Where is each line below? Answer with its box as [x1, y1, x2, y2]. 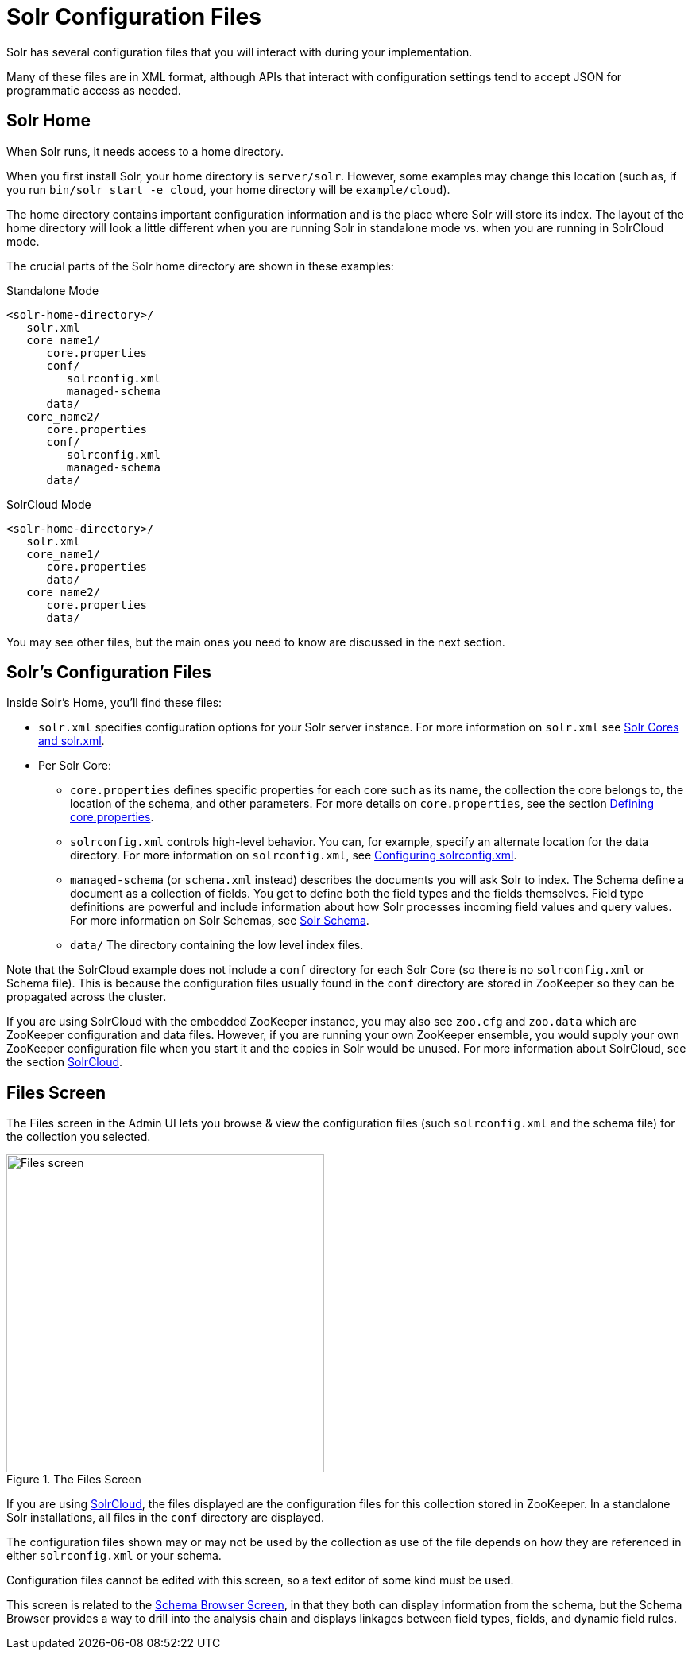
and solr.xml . [38, 734, 105, 748]
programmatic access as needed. [6, 83, 181, 97]
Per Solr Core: [38, 758, 112, 773]
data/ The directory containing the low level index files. [70, 938, 364, 952]
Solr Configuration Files [6, 3, 261, 30]
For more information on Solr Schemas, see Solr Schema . [70, 913, 369, 928]
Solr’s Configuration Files [6, 662, 211, 683]
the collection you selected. [6, 1130, 151, 1144]
